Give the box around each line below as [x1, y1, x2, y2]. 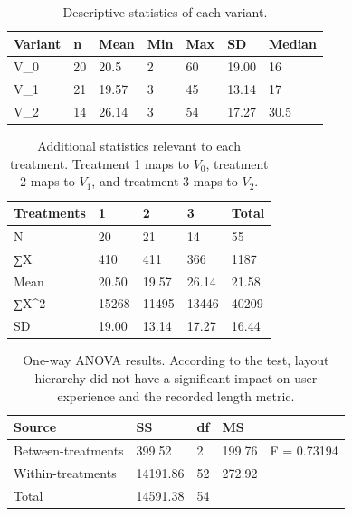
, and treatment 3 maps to [91, 172, 238, 191]
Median [269, 33, 317, 52]
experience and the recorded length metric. [57, 386, 295, 405]
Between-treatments [14, 440, 124, 459]
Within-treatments [14, 463, 117, 482]
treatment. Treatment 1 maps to [9, 154, 189, 173]
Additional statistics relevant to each [37, 136, 241, 155]
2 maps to [20, 172, 75, 191]
